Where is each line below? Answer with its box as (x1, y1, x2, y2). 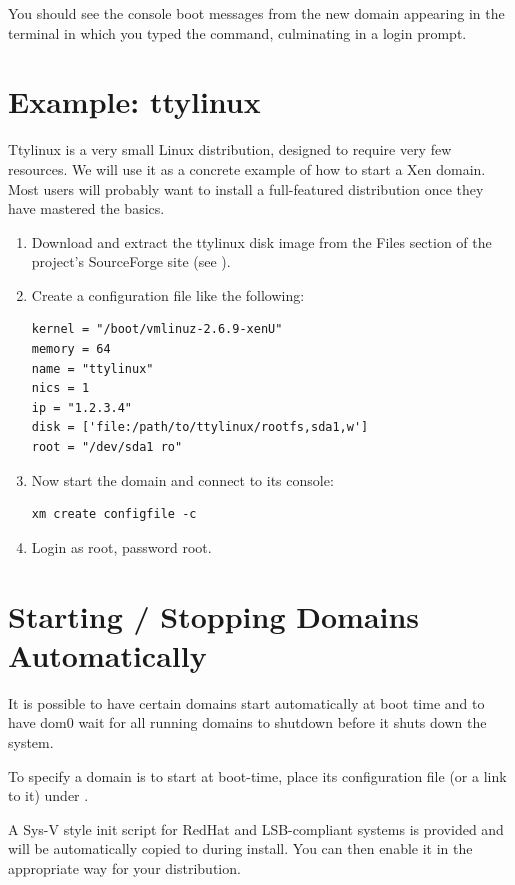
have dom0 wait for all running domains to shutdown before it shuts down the (8, 712, 487, 733)
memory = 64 (31, 342, 111, 357)
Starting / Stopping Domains (8, 595, 420, 636)
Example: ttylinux (8, 81, 261, 122)
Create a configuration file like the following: (31, 284, 305, 305)
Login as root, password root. (31, 536, 212, 557)
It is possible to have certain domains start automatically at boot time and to (8, 692, 485, 713)
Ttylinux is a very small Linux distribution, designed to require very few (8, 139, 452, 160)
